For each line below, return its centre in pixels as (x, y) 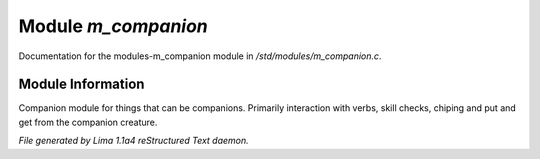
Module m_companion (113, 26)
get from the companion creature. (88, 122)
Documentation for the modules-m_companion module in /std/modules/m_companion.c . (200, 56)
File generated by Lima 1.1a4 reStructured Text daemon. (133, 141)
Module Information (81, 84)
